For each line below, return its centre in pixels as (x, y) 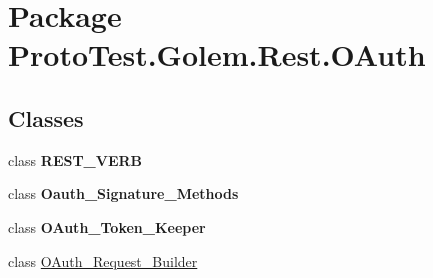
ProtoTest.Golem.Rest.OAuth (217, 54)
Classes (46, 117)
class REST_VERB (75, 159)
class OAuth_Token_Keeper (107, 226)
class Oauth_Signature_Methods (123, 193)
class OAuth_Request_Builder (103, 260)
